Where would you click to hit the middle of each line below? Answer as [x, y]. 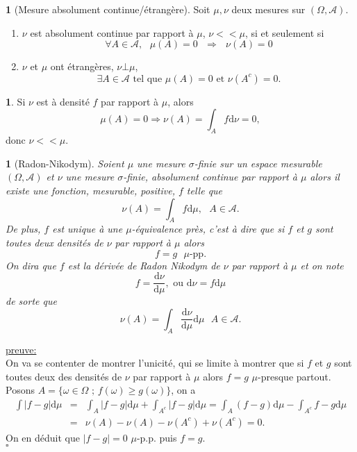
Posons [20, 390]
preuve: [21, 349]
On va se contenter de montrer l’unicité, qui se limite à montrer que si [155, 363]
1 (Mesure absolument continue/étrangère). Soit [108, 9]
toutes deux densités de [55, 242]
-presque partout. [294, 376]
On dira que [31, 265]
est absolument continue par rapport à [112, 32]
